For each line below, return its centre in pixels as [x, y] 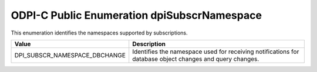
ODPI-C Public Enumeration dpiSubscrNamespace [136, 15]
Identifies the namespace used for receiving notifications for [216, 52]
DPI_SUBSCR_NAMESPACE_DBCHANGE [70, 55]
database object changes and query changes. [196, 59]
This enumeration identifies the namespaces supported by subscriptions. [99, 33]
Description [149, 44]
